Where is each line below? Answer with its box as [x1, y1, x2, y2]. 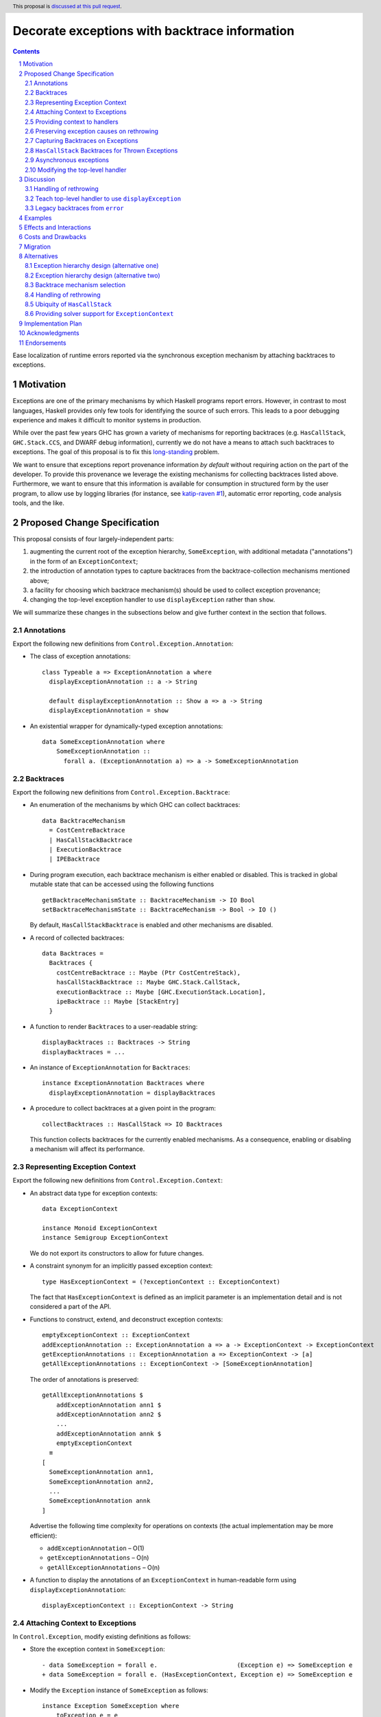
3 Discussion [19, 175, 56, 183]
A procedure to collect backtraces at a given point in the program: [29, 1104, 216, 1113]
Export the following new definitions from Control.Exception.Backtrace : [12, 788, 230, 797]
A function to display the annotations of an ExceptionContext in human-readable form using [29, 1576, 297, 1584]
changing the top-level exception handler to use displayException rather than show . [29, 595, 275, 604]
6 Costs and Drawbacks [19, 233, 87, 241]
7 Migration [19, 242, 51, 251]
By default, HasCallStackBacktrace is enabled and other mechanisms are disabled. [29, 921, 273, 929]
